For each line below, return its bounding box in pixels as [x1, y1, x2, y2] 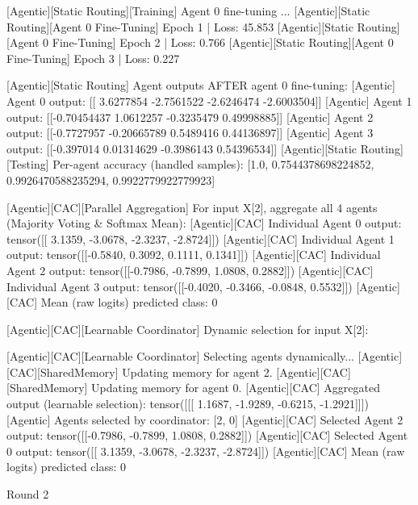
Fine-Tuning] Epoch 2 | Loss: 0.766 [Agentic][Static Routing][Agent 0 [52, 34, 394, 51]
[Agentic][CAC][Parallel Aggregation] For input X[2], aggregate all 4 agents [6, 198, 378, 215]
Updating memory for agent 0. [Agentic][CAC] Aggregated [91, 379, 380, 396]
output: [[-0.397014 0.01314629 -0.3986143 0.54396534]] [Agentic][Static [6, 140, 357, 157]
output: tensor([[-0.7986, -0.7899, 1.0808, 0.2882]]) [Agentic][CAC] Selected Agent [6, 427, 408, 444]
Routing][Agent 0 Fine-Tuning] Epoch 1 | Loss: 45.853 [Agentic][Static [6, 18, 353, 35]
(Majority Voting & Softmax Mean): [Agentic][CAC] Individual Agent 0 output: [6, 215, 402, 232]
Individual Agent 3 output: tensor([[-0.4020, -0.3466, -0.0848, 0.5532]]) [6, 278, 353, 294]
